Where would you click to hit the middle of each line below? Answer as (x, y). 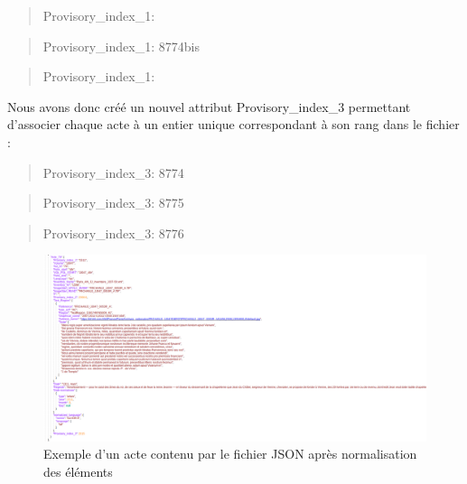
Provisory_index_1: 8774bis (121, 46)
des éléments (78, 471)
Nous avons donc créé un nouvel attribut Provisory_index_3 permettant (209, 106)
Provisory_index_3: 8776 (113, 233)
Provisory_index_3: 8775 (113, 203)
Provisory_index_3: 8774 (113, 172)
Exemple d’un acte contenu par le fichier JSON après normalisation (230, 454)
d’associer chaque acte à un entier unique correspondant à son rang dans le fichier (233, 124)
